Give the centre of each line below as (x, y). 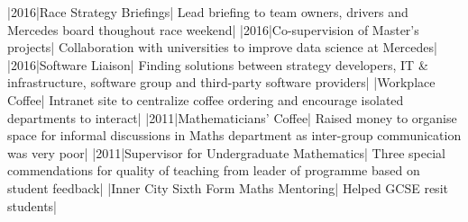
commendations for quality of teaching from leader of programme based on (214, 170)
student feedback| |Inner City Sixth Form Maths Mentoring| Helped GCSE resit (228, 187)
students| (32, 205)
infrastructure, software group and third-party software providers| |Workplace (221, 82)
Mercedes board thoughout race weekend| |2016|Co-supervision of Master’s (213, 29)
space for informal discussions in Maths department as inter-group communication (234, 135)
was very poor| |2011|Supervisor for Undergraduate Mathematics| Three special (226, 152)
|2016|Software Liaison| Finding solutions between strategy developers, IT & (218, 64)
